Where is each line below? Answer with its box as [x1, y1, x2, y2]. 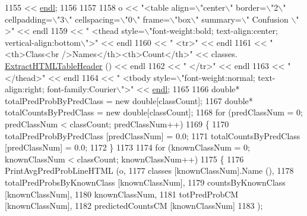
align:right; [5, 83, 45, 95]
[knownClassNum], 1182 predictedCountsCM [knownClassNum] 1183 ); [5, 199, 263, 212]
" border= [230, 1, 267, 13]
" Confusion [246, 12, 289, 25]
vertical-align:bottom [5, 36, 81, 48]
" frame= [137, 12, 170, 25]
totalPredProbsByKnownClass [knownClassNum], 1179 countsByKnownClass [5, 176, 286, 188]
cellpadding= [5, 12, 53, 25]
